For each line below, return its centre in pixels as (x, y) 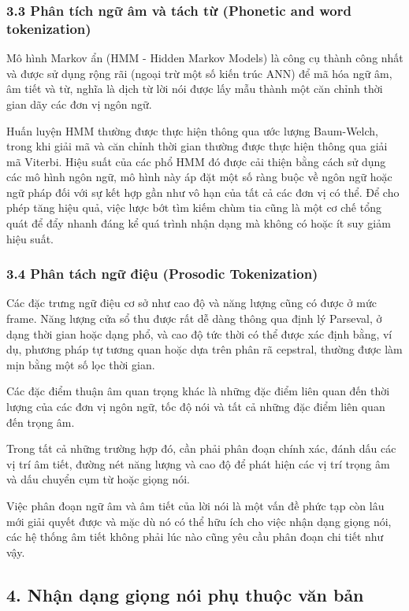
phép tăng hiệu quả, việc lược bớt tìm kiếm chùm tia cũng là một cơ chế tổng (194, 207)
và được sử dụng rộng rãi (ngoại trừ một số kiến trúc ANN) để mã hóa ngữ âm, (199, 73)
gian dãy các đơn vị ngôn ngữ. (79, 104)
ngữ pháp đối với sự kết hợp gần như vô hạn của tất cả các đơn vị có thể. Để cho (203, 192)
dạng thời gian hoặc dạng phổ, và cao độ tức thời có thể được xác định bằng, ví (199, 333)
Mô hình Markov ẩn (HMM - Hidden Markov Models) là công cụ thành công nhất (205, 58)
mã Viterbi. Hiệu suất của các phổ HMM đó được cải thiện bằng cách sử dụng (196, 161)
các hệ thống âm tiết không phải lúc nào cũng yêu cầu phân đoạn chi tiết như (195, 537)
